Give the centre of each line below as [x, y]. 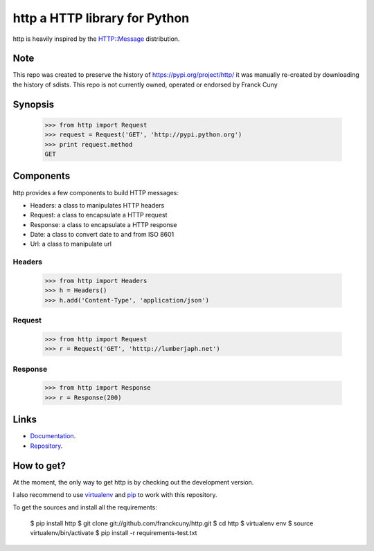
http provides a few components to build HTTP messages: [96, 192]
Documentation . [53, 436]
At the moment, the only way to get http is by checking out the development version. [133, 482]
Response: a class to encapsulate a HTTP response [104, 224]
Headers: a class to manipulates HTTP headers [97, 205]
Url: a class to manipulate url [71, 244]
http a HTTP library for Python [101, 18]
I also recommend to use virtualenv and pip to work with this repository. [115, 495]
